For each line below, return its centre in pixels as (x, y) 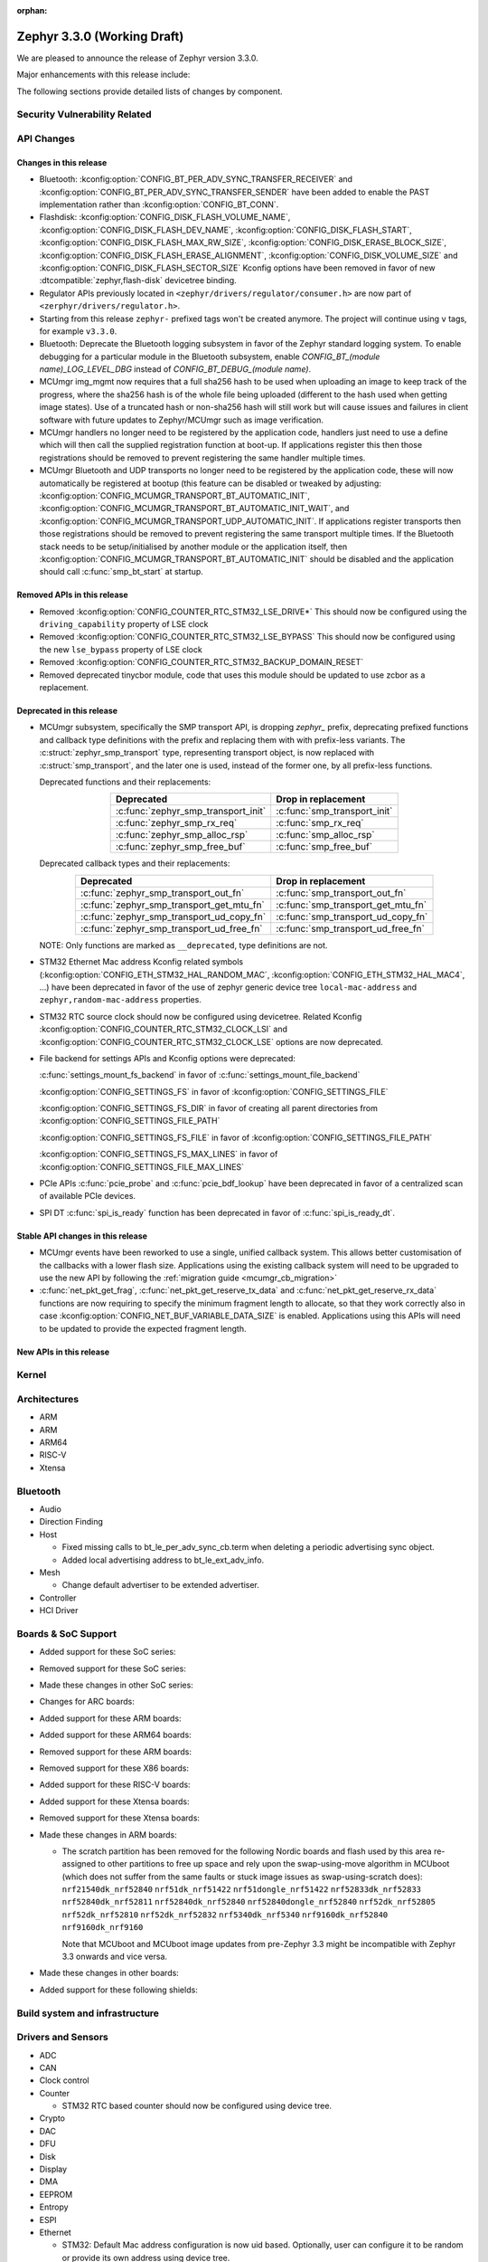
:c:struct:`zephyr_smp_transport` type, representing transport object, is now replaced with (207, 753)
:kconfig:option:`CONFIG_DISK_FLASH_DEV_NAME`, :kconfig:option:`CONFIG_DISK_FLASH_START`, (226, 230)
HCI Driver (59, 1611)
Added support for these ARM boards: (110, 1718)
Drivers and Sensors (62, 2038)
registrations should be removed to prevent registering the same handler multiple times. (202, 458)
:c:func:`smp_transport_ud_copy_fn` (352, 917)
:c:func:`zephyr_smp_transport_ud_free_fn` (171, 928)
